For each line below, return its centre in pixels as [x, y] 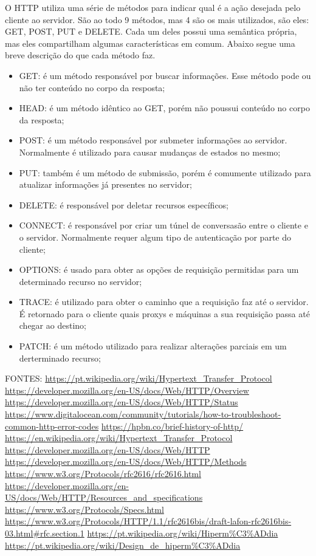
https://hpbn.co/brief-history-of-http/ [172, 426]
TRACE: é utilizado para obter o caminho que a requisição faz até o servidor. [164, 302]
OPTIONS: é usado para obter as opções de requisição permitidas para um [159, 269]
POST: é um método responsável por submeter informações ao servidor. [153, 140]
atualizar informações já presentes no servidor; [105, 184]
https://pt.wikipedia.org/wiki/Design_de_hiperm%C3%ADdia [123, 545]
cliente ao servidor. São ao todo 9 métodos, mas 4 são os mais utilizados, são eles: [157, 19]
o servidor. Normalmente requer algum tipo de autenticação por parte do [155, 237]
